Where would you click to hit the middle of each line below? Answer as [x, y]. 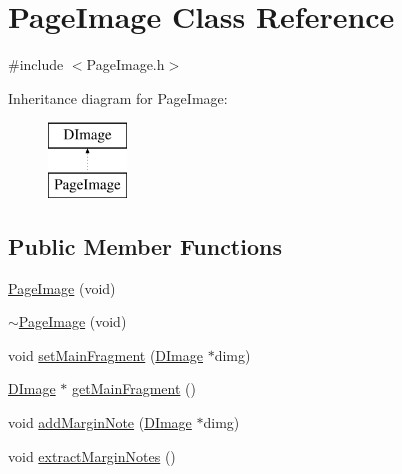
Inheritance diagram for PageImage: [118, 97]
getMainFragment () [133, 388]
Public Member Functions [145, 245]
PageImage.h [125, 64]
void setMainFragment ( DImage [105, 354]
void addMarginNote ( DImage [100, 422]
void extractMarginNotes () [92, 455]
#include [36, 64]
